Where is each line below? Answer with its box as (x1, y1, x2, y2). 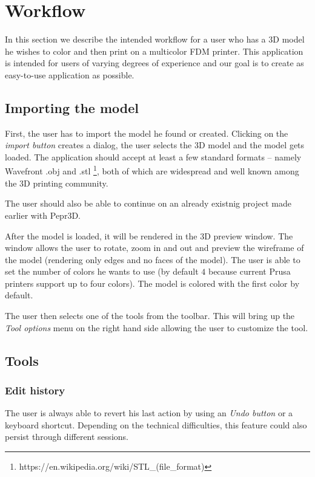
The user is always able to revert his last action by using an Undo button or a (5, 407, 293, 419)
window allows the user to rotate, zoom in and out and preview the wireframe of (5, 241, 304, 254)
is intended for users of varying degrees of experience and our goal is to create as (5, 57, 304, 69)
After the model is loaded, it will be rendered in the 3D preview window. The (5, 229, 293, 242)
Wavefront (5, 165, 43, 177)
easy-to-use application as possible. (5, 68, 134, 81)
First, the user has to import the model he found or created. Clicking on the (5, 126, 288, 139)
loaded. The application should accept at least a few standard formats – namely (5, 150, 302, 163)
